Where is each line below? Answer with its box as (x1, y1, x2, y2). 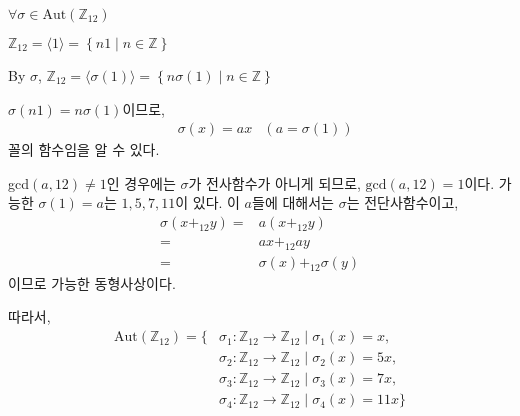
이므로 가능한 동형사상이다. (8, 272, 176, 293)
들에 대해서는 (252, 192, 334, 213)
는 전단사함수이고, (346, 192, 459, 213)
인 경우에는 (106, 172, 176, 193)
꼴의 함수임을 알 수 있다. (8, 139, 160, 160)
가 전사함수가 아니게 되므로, (188, 172, 361, 193)
